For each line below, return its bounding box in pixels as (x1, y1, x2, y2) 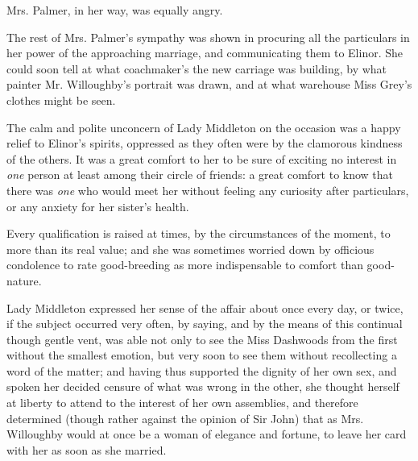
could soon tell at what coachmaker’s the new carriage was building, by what (6, 60, 387, 77)
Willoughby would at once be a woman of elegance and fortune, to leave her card (6, 426, 407, 442)
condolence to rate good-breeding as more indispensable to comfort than (6, 256, 363, 273)
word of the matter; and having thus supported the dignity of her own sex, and (6, 362, 397, 379)
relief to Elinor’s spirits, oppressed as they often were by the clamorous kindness (6, 135, 403, 152)
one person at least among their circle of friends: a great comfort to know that (6, 166, 394, 183)
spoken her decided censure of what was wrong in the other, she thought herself (6, 378, 399, 395)
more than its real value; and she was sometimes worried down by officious (6, 240, 375, 257)
